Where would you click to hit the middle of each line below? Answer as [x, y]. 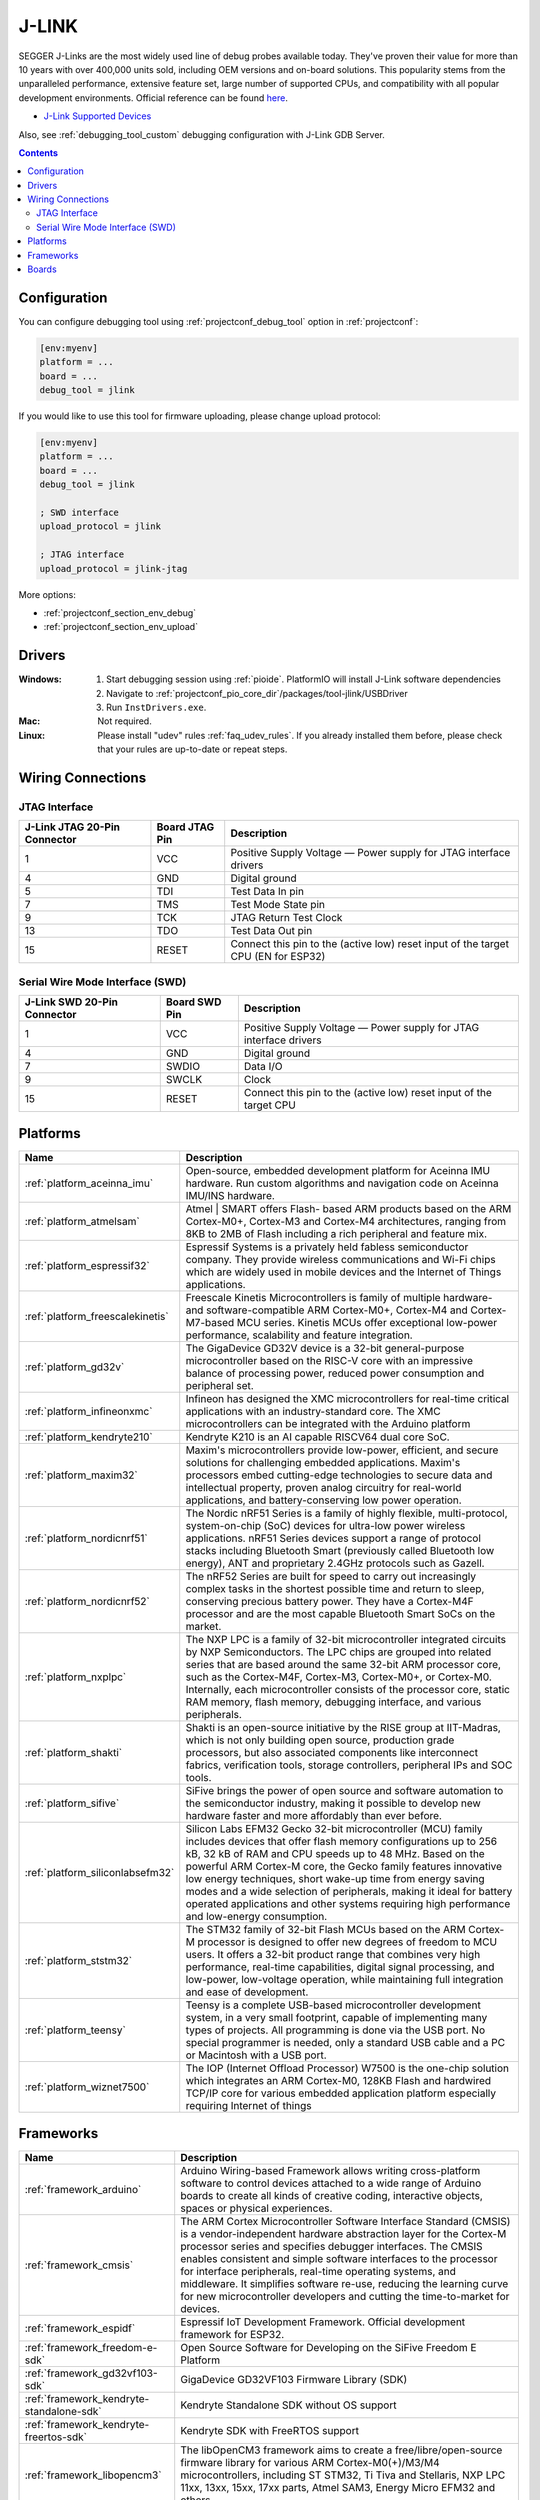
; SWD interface [79, 512]
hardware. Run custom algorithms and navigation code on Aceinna [342, 1183]
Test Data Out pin [271, 931]
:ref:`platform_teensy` [75, 2030]
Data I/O [263, 1067]
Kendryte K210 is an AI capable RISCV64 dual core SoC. [317, 1437]
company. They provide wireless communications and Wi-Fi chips [340, 1259]
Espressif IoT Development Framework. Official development [323, 2322]
